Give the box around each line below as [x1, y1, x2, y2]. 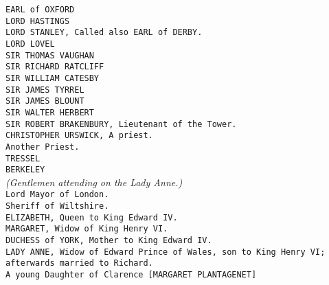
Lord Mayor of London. [5, 190, 109, 200]
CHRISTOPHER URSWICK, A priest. [5, 130, 153, 141]
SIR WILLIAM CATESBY [5, 73, 100, 83]
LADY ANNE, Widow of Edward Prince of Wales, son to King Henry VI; [5, 247, 326, 257]
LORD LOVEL [5, 38, 55, 49]
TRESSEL [5, 153, 41, 163]
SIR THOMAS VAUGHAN [5, 50, 94, 60]
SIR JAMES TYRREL [5, 84, 84, 95]
